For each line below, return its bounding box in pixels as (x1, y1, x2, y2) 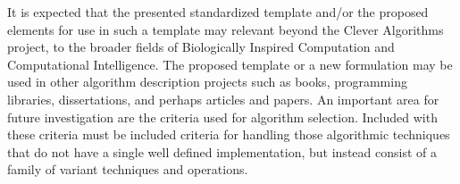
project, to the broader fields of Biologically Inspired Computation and (7, 38, 395, 56)
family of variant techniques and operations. (7, 160, 248, 179)
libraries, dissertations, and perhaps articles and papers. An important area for (7, 89, 439, 108)
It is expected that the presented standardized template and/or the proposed (7, 3, 429, 21)
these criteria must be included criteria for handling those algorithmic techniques (7, 125, 450, 144)
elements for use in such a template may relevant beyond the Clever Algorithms (7, 20, 444, 38)
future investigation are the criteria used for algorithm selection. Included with (7, 107, 438, 126)
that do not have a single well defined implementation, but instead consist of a (7, 142, 437, 161)
